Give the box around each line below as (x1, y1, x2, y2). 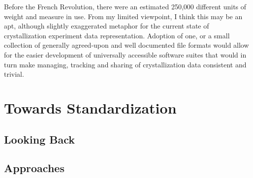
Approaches (4, 160, 64, 176)
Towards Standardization (4, 97, 177, 118)
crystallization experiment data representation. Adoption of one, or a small (4, 30, 230, 40)
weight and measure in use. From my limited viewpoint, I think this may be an (4, 11, 243, 21)
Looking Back (4, 131, 75, 147)
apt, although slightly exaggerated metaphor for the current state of (4, 21, 209, 31)
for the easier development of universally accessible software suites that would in (4, 49, 247, 59)
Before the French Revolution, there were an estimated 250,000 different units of (4, 1, 247, 11)
